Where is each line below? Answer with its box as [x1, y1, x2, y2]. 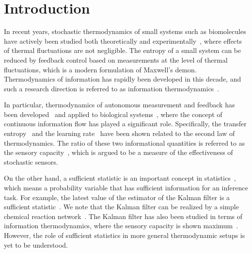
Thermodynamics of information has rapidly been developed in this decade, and [4, 74, 241, 84]
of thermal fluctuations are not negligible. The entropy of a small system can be [4, 45, 241, 55]
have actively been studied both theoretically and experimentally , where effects [4, 35, 242, 46]
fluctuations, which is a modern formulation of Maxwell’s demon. [4, 64, 197, 74]
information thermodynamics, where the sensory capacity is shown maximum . [4, 220, 238, 231]
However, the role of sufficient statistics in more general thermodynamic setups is [4, 230, 245, 240]
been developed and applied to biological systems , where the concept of [4, 109, 222, 119]
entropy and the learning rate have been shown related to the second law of [4, 128, 235, 138]
